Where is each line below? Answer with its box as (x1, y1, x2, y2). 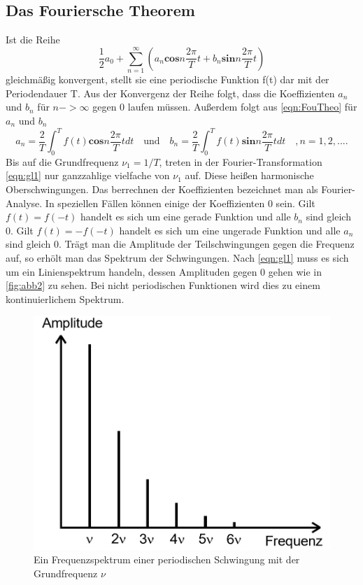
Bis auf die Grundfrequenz (6, 154, 119, 169)
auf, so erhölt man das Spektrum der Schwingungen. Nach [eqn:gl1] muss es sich (6, 250, 349, 265)
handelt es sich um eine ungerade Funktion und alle (119, 223, 341, 237)
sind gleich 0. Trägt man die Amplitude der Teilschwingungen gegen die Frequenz (6, 237, 355, 251)
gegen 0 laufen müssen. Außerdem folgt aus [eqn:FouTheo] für (92, 99, 357, 114)
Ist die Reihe (6, 32, 60, 47)
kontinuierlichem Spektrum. (6, 291, 124, 306)
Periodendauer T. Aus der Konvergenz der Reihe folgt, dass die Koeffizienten (6, 85, 335, 100)
